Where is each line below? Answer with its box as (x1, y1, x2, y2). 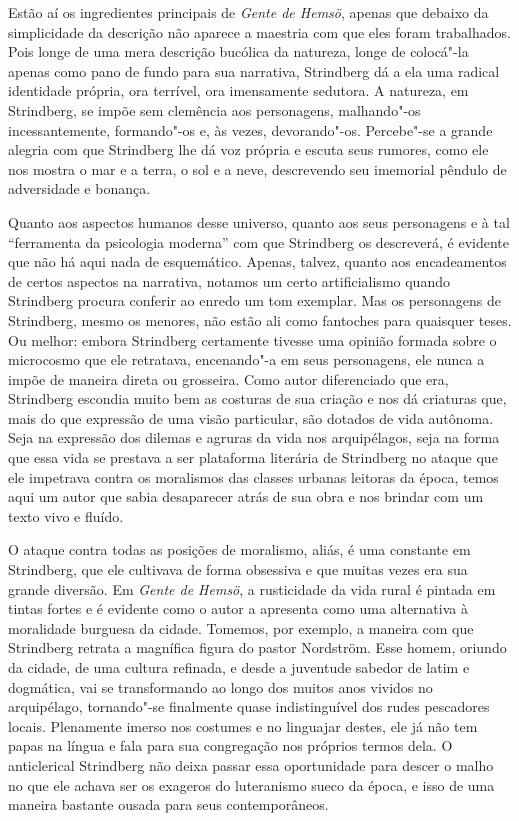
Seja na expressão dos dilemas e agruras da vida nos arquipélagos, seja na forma (8, 427, 500, 448)
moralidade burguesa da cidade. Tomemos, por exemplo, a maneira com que (8, 617, 474, 638)
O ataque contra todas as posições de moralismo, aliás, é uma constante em (8, 539, 471, 560)
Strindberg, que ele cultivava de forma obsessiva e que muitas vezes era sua (8, 559, 468, 580)
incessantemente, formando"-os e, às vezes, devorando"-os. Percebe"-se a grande (8, 119, 493, 140)
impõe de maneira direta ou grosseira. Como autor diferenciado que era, (8, 368, 449, 389)
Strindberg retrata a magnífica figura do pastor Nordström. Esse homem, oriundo (8, 637, 507, 658)
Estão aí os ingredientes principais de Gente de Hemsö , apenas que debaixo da (8, 2, 489, 22)
